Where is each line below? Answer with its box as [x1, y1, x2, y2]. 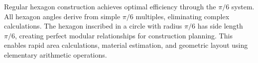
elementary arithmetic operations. [4, 49, 107, 60]
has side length [197, 21, 243, 31]
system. [231, 1, 255, 11]
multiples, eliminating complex [135, 11, 230, 21]
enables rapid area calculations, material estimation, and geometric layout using [4, 40, 248, 50]
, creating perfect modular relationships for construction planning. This [14, 30, 233, 40]
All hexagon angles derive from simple [4, 11, 121, 21]
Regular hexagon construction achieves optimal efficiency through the [4, 1, 216, 11]
